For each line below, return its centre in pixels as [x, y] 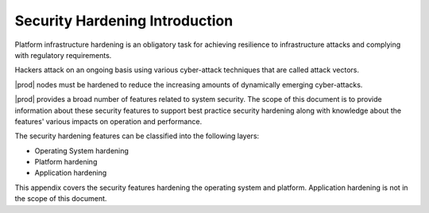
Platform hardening [66, 162]
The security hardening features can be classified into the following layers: [137, 136]
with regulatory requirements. [63, 55]
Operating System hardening [81, 150]
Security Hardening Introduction [124, 21]
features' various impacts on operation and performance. [108, 121]
